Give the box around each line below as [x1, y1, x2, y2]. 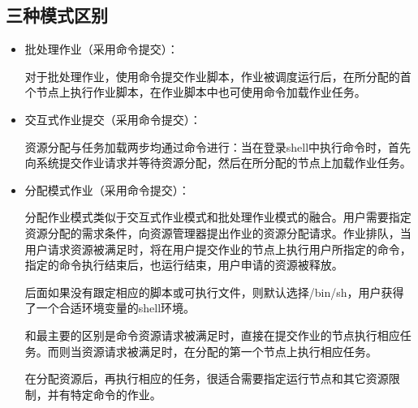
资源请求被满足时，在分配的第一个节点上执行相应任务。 [81, 342, 377, 359]
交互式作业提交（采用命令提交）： [24, 110, 201, 127]
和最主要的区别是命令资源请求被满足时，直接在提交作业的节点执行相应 [24, 326, 400, 343]
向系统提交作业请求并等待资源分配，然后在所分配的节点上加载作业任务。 [24, 154, 412, 171]
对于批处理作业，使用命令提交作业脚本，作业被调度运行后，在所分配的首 [24, 67, 412, 84]
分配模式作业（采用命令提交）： [24, 181, 190, 198]
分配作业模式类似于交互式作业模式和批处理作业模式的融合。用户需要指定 [24, 208, 412, 225]
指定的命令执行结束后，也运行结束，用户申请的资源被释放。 [24, 256, 343, 273]
